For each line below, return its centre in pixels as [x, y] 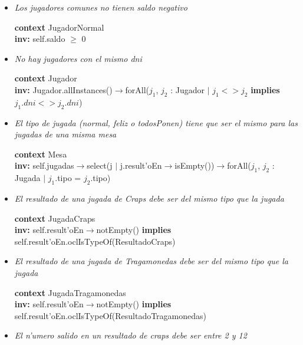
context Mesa [41, 154]
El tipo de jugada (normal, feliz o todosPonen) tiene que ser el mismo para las [156, 122]
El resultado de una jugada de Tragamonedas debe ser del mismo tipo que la [151, 261]
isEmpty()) [195, 165]
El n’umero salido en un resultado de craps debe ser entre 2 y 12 [131, 335]
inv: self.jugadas [44, 165]
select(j [100, 165]
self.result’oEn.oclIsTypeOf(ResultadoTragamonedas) [111, 315]
